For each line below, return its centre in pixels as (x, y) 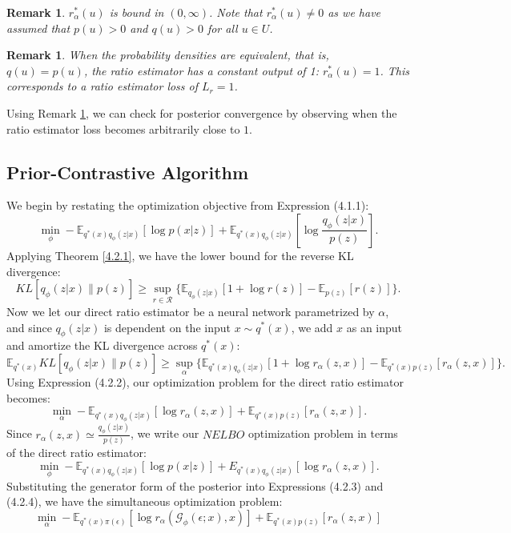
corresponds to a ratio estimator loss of (103, 86)
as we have (354, 12)
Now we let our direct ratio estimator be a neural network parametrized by (191, 311)
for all (222, 28)
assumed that (38, 28)
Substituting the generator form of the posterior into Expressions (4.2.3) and (195, 485)
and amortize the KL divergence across (102, 345)
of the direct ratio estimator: (76, 452)
